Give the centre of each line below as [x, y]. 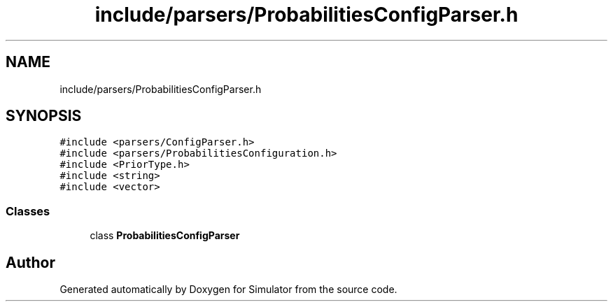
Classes [28, 211]
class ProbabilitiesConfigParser [165, 236]
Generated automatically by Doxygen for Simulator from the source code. [228, 290]
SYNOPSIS [44, 116]
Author [30, 262]
